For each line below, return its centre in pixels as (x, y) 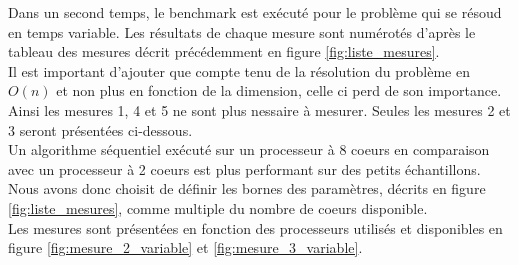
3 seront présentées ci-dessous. (100, 129)
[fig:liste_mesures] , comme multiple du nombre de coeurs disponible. (218, 207)
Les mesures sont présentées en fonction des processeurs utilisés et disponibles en (255, 227)
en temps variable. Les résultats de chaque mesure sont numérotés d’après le (242, 31)
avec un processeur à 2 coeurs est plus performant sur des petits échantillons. (244, 168)
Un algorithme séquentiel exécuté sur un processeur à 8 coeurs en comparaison (249, 149)
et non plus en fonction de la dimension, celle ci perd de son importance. (279, 90)
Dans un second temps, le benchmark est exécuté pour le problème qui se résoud (255, 12)
